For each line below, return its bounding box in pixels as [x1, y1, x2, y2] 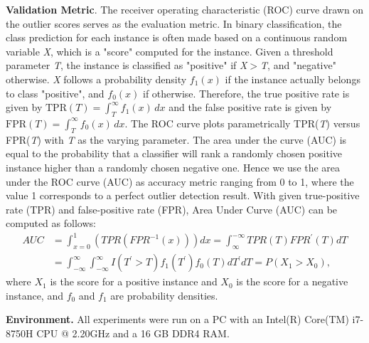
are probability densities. [110, 287, 218, 302]
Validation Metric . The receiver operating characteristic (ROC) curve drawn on [6, 2, 364, 16]
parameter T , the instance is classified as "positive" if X [6, 58, 247, 73]
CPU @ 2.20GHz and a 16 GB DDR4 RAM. [36, 326, 230, 341]
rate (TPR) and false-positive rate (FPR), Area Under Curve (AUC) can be [6, 201, 338, 216]
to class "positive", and [6, 85, 105, 100]
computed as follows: [6, 216, 96, 231]
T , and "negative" [260, 58, 336, 73]
